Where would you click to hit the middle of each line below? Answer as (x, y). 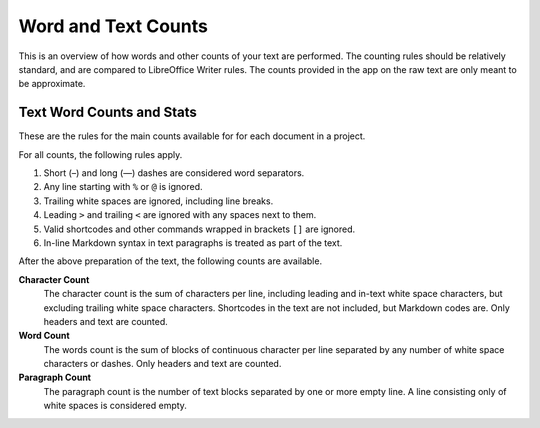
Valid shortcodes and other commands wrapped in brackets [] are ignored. (199, 229)
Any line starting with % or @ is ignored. (123, 187)
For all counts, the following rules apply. (100, 154)
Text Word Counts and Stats (107, 112)
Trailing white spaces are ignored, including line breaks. (158, 201)
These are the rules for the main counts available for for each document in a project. (192, 136)
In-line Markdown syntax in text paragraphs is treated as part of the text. (193, 242)
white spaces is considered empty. (115, 406)
